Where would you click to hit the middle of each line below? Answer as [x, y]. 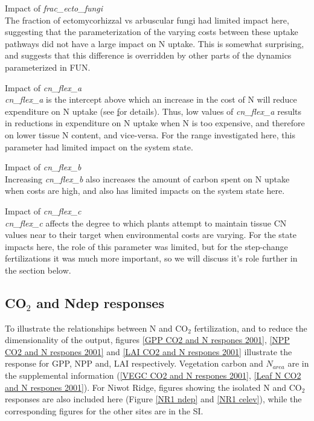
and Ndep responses [100, 302]
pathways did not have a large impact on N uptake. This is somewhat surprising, [155, 43]
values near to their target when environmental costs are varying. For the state [151, 235]
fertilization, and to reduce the [251, 328]
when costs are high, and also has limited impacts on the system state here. [145, 191]
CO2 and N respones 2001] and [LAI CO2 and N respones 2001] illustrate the [149, 351]
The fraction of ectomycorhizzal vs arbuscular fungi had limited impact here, [147, 20]
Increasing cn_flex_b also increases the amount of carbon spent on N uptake [147, 178]
